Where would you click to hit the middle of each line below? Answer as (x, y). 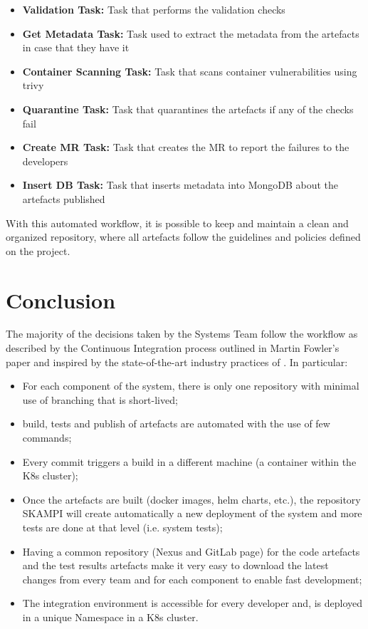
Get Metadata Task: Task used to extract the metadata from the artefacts (191, 33)
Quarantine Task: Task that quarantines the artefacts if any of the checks (188, 109)
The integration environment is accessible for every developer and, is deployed (193, 603)
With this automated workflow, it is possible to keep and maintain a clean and (177, 223)
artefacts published (64, 198)
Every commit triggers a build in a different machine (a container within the (189, 461)
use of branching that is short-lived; (100, 399)
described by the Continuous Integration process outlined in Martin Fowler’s (173, 348)
